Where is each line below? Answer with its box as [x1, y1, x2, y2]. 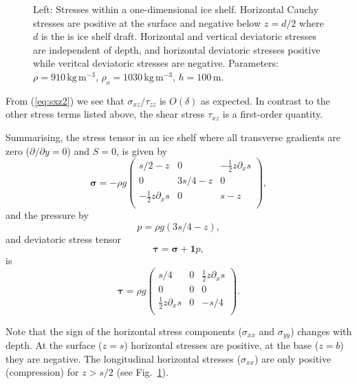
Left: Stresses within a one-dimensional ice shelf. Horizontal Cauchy [33, 2, 318, 16]
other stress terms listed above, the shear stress [6, 107, 205, 121]
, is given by [116, 143, 167, 158]
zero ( [6, 143, 30, 158]
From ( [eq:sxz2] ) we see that [6, 93, 125, 107]
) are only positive [254, 351, 332, 365]
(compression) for [6, 365, 79, 379]
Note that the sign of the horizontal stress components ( [6, 323, 242, 338]
